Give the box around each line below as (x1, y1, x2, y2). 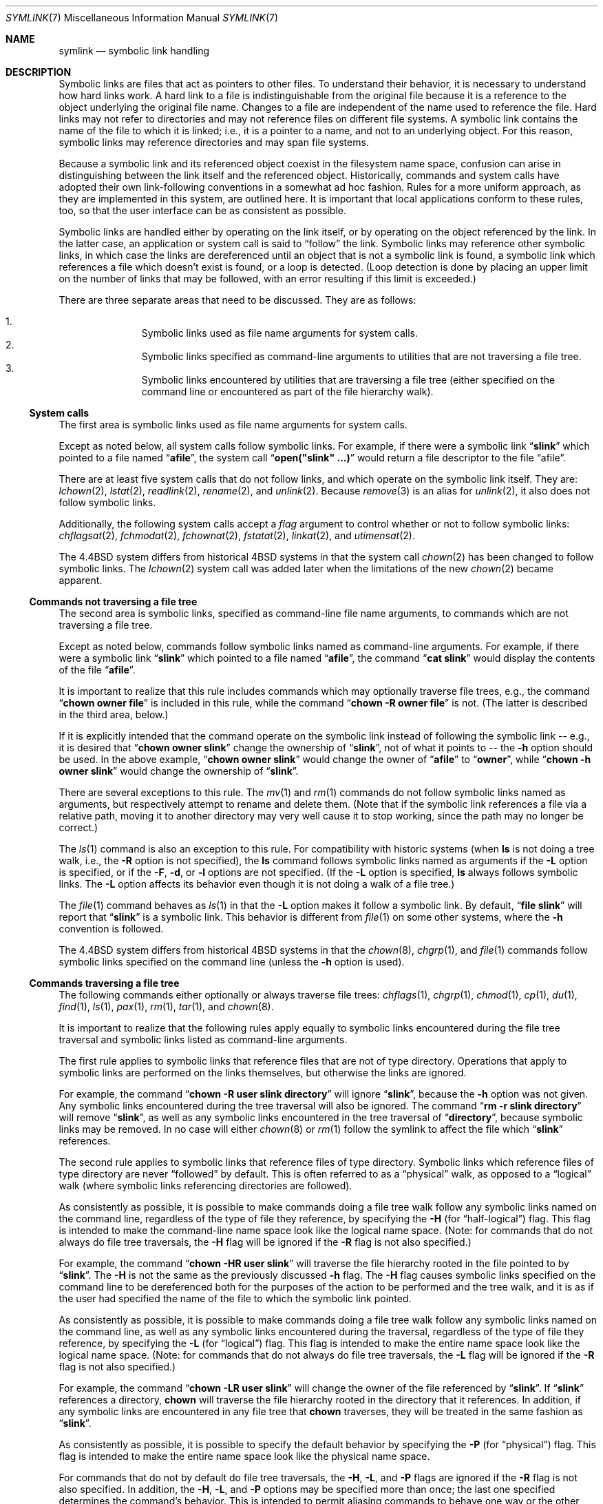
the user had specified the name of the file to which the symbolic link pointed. (59, 1293, 412, 1304)
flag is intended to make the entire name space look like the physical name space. (59, 1450, 430, 1462)
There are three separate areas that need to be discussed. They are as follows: (59, 294, 416, 306)
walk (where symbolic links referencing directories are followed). (59, 1180, 352, 1191)
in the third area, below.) (59, 709, 169, 720)
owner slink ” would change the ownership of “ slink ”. (59, 765, 299, 777)
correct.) (59, 822, 98, 833)
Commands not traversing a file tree (29, 596, 198, 607)
